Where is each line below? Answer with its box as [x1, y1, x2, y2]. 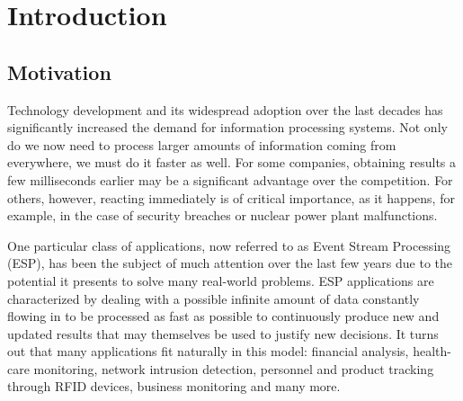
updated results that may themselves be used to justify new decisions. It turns [7, 324, 439, 343]
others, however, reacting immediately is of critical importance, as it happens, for [7, 188, 455, 207]
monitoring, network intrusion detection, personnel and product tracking [33, 359, 434, 378]
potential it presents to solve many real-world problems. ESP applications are [7, 271, 434, 290]
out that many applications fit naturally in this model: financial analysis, [7, 342, 409, 361]
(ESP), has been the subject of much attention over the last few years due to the [7, 254, 453, 272]
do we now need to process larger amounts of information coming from [7, 135, 396, 154]
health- [413, 342, 451, 361]
